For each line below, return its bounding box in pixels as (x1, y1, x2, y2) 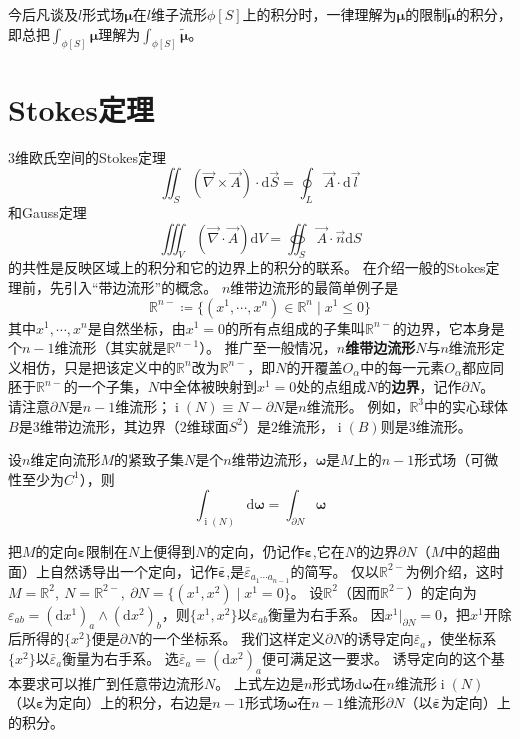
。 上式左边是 (215, 672, 304, 693)
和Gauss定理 (8, 201, 87, 222)
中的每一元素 (360, 356, 445, 377)
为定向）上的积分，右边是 (44, 692, 213, 713)
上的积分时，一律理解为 (242, 4, 397, 24)
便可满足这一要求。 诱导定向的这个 (261, 648, 491, 668)
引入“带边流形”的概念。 (63, 276, 218, 297)
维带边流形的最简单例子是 (230, 276, 399, 297)
